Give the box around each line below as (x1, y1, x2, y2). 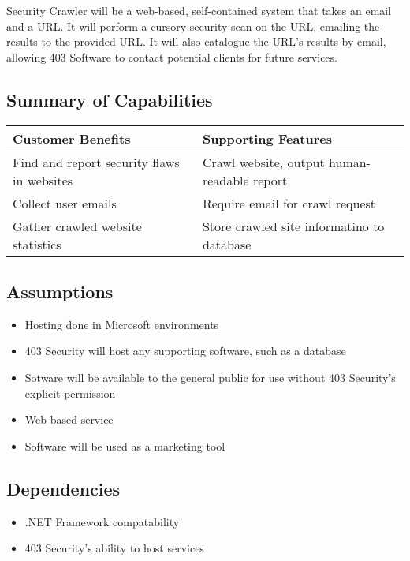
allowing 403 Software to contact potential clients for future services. (6, 48, 337, 65)
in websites (13, 170, 73, 189)
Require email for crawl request (202, 193, 376, 212)
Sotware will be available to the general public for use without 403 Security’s (24, 368, 396, 385)
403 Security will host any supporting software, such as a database (24, 342, 346, 359)
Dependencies (6, 476, 121, 500)
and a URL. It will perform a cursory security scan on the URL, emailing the (6, 17, 380, 34)
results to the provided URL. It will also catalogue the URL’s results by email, (6, 33, 386, 50)
